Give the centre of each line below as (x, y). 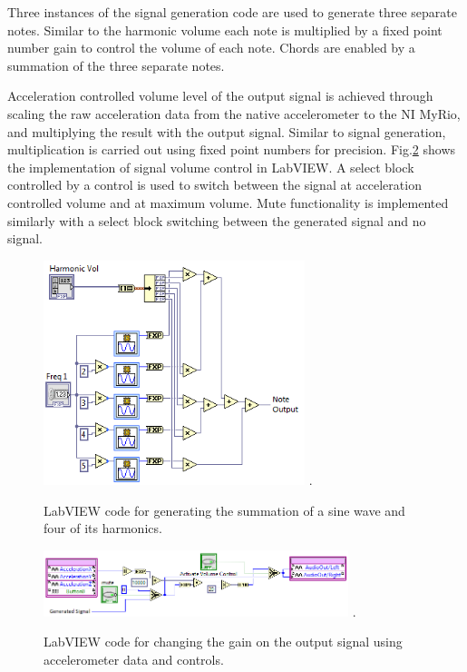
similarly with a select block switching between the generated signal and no (217, 220)
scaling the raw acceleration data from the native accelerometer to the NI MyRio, (234, 113)
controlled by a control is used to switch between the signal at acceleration (214, 185)
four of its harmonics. (103, 528)
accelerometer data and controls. (134, 660)
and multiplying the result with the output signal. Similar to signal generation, (227, 131)
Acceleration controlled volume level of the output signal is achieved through (220, 96)
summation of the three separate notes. (116, 65)
